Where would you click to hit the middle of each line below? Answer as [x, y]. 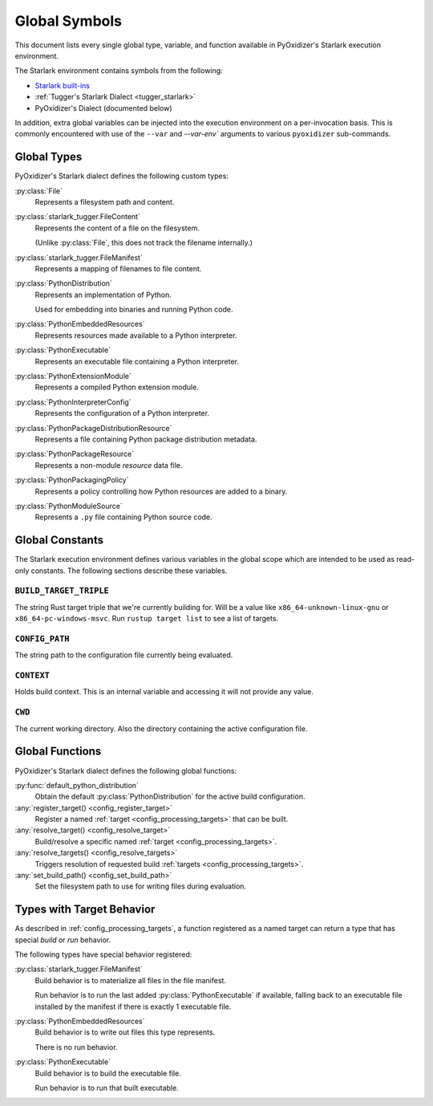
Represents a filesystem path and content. [105, 201]
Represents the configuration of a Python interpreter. [122, 413]
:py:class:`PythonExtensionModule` [73, 376]
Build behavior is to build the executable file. [108, 1073]
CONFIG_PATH [42, 638]
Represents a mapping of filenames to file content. [118, 268]
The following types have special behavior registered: [103, 954]
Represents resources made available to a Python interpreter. [136, 335]
